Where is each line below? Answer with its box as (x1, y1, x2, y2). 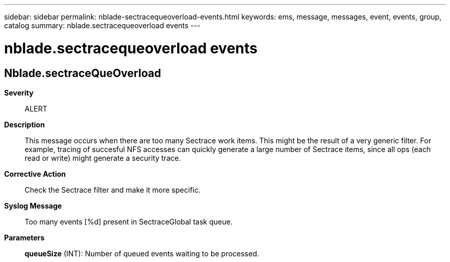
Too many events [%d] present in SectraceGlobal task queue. (25, 217, 233, 226)
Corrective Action (4, 169, 66, 178)
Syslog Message (4, 201, 62, 210)
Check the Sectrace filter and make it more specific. (25, 185, 201, 194)
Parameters (4, 233, 45, 242)
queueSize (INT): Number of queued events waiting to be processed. (25, 249, 259, 258)
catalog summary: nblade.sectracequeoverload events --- (4, 21, 201, 30)
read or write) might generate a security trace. (25, 153, 181, 162)
